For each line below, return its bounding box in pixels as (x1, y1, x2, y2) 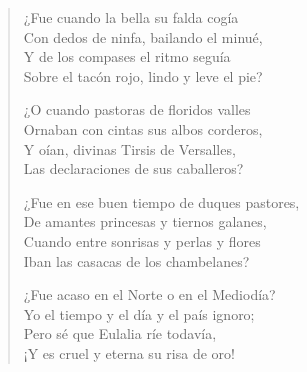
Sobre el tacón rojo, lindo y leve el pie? (23, 65, 263, 86)
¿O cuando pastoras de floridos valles (23, 99, 251, 120)
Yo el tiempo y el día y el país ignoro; (23, 303, 255, 324)
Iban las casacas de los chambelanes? (23, 250, 250, 271)
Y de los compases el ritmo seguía (23, 46, 231, 67)
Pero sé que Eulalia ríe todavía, (23, 323, 217, 344)
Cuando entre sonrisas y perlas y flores (23, 230, 261, 251)
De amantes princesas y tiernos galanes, (23, 211, 267, 232)
